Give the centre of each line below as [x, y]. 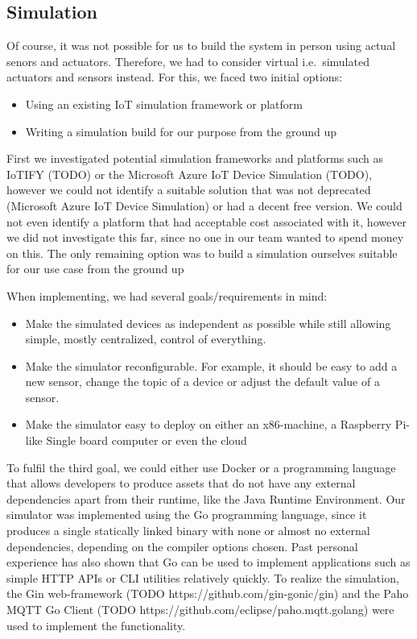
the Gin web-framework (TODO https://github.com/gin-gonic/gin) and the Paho [208, 593]
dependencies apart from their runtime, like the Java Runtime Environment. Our [206, 498]
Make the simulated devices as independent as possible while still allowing [208, 323]
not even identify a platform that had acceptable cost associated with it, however [206, 221]
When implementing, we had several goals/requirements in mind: [167, 295]
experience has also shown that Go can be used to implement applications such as [208, 562]
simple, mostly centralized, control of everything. [146, 339]
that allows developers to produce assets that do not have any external [181, 483]
